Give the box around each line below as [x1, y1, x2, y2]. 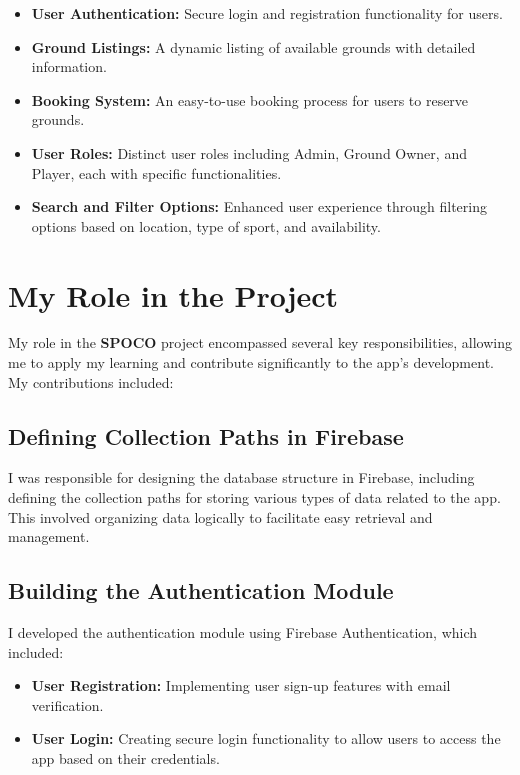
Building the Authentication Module [8, 575, 394, 606]
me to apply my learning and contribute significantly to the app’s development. [8, 352, 494, 373]
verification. [31, 694, 104, 715]
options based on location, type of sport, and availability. [31, 215, 381, 236]
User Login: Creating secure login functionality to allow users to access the [31, 728, 501, 749]
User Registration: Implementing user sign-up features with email [31, 675, 451, 696]
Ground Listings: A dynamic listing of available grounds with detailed [31, 36, 476, 57]
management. [8, 526, 90, 547]
